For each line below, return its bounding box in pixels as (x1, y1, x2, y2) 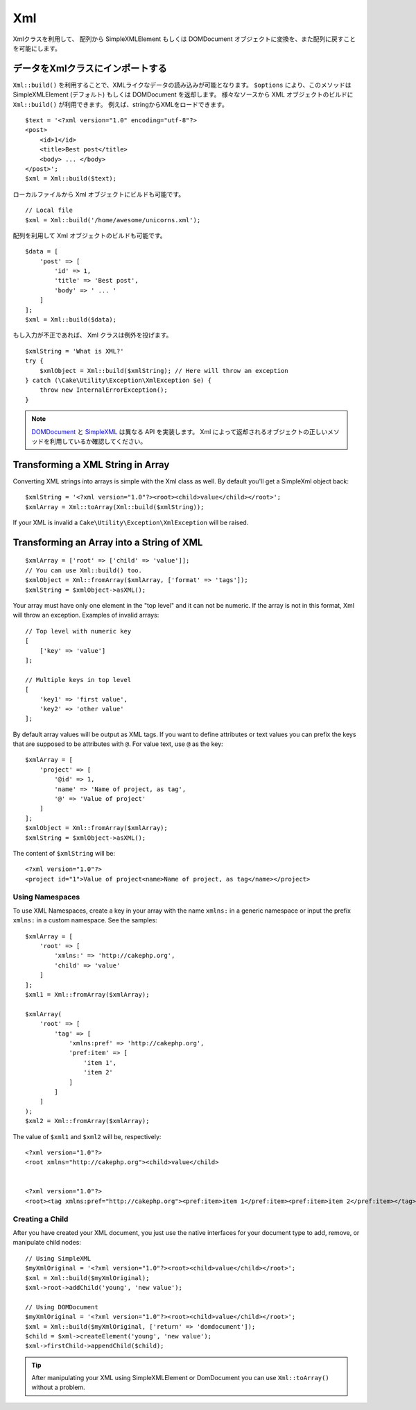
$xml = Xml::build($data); (25, 316, 117, 324)
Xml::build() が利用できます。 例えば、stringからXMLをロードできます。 (12, 100, 228, 108)
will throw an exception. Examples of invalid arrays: (12, 611, 159, 620)
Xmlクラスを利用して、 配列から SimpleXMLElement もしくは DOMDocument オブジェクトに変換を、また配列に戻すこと (12, 35, 356, 43)
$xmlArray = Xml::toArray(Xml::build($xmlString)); (25, 503, 205, 511)
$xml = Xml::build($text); (25, 174, 117, 183)
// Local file (25, 206, 73, 215)
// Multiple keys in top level (25, 676, 132, 683)
